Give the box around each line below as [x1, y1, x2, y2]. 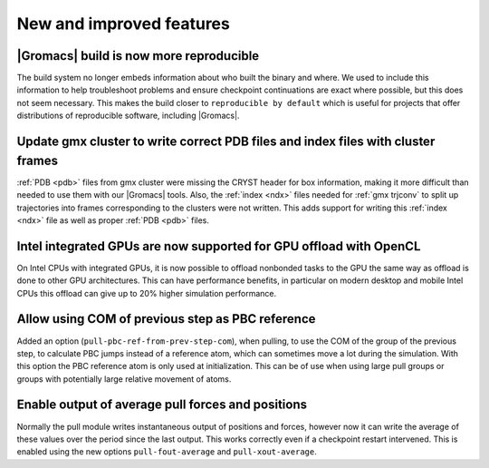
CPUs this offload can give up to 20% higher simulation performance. [16, 288, 277, 298]
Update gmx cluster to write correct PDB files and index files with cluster [16, 134, 436, 150]
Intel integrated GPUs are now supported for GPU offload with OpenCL [16, 239, 421, 254]
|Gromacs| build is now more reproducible [16, 48, 260, 63]
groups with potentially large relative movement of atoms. [16, 373, 232, 385]
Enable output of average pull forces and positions [16, 397, 308, 413]
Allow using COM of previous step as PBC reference [16, 311, 316, 327]
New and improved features [16, 14, 230, 34]
